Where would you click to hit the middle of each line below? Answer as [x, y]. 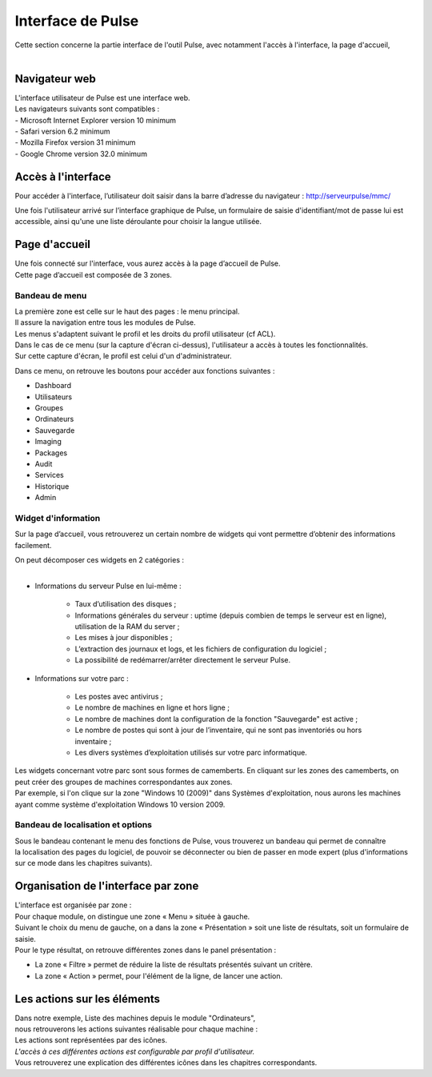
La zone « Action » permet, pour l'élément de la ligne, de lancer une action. [159, 975]
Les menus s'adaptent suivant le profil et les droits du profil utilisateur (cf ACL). [145, 334]
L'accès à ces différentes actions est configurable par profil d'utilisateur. [135, 1051]
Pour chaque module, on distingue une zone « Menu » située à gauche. [132, 916]
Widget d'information [58, 518]
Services [49, 475]
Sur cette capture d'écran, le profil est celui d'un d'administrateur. [123, 356]
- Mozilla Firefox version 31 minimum [75, 142]
